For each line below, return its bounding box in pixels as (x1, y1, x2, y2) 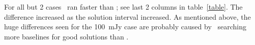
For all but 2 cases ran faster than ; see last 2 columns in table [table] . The (4, 2, 243, 12)
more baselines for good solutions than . (4, 31, 129, 41)
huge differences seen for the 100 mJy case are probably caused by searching (4, 21, 246, 32)
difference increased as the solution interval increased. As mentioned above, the (4, 11, 251, 22)
